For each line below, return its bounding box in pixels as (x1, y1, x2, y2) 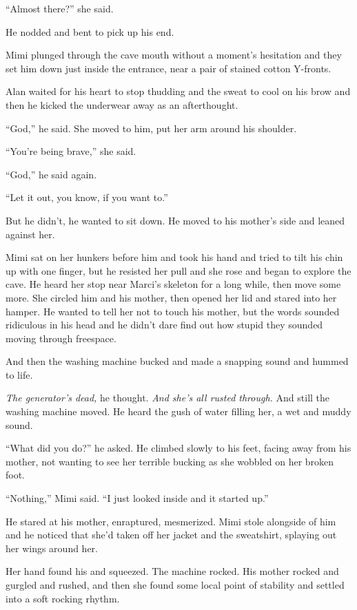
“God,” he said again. (6, 167, 97, 181)
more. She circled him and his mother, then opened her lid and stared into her (6, 290, 337, 304)
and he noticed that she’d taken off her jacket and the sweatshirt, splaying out (6, 527, 337, 542)
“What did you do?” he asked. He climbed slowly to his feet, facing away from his (6, 441, 351, 455)
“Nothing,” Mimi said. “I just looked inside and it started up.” (6, 491, 269, 505)
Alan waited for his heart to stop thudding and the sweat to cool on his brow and (6, 84, 351, 98)
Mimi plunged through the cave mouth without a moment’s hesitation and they (6, 48, 342, 62)
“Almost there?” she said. (6, 1, 114, 15)
